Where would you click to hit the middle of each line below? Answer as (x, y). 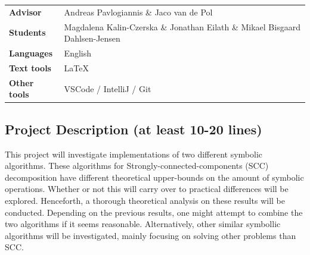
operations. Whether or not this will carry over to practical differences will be (147, 189)
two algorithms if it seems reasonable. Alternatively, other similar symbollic (143, 224)
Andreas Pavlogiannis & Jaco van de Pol (138, 12)
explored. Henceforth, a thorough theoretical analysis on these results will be (145, 200)
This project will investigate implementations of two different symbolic (134, 154)
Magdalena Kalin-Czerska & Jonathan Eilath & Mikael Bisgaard (182, 26)
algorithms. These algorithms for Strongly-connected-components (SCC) (137, 166)
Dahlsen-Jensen (92, 38)
